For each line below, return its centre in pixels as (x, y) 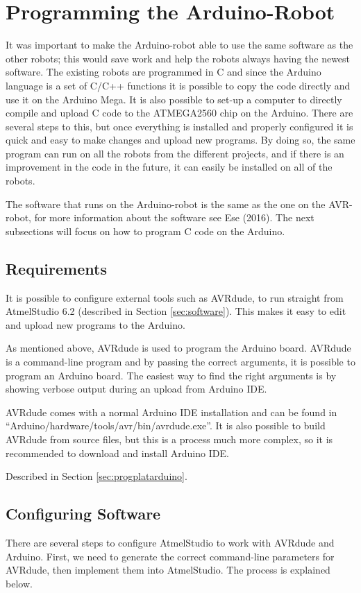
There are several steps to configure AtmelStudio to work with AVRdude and (170, 542)
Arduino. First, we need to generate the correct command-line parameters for (170, 556)
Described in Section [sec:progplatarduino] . (96, 476)
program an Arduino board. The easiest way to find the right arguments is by (171, 375)
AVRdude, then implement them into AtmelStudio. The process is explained (168, 570)
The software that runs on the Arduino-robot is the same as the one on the (166, 204)
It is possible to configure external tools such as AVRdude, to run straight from (175, 297)
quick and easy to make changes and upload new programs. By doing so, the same (180, 140)
